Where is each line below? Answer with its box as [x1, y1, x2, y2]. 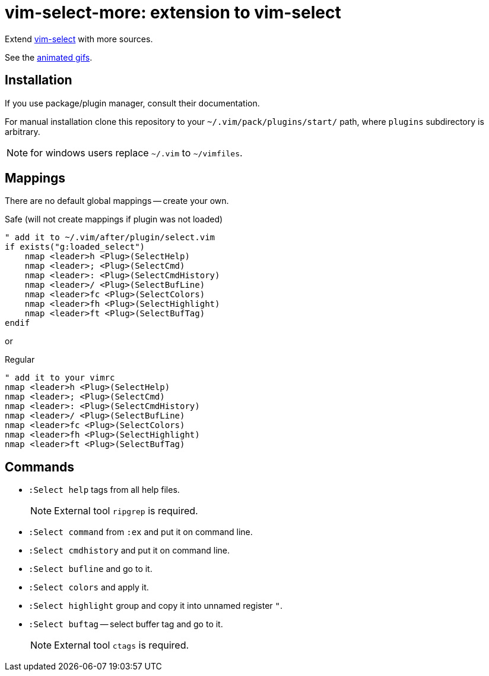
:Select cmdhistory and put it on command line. [28, 545, 230, 556]
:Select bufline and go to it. [28, 564, 153, 574]
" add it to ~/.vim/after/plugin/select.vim [5, 232, 215, 243]
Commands [5, 459, 75, 474]
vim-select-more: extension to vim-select [5, 2, 341, 23]
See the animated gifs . [5, 52, 93, 62]
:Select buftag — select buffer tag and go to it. [28, 619, 223, 630]
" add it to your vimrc [5, 373, 115, 383]
